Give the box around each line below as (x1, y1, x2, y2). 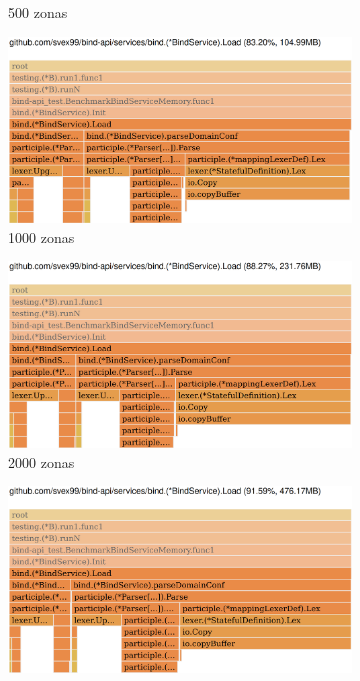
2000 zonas (8, 451, 75, 472)
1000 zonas (8, 226, 75, 247)
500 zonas (8, 2, 68, 22)
